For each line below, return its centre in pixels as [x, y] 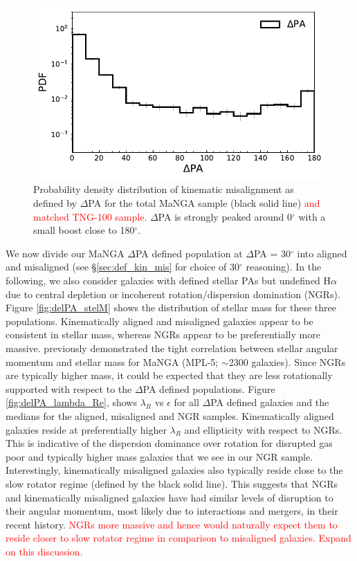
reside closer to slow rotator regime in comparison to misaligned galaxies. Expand [178, 538]
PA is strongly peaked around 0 [225, 216]
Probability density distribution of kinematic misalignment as [164, 189]
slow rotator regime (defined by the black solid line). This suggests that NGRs [172, 483]
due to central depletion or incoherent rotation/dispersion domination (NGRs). [173, 294]
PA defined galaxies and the [270, 402]
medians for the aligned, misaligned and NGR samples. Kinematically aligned [170, 415]
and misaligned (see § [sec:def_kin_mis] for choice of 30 [123, 267]
